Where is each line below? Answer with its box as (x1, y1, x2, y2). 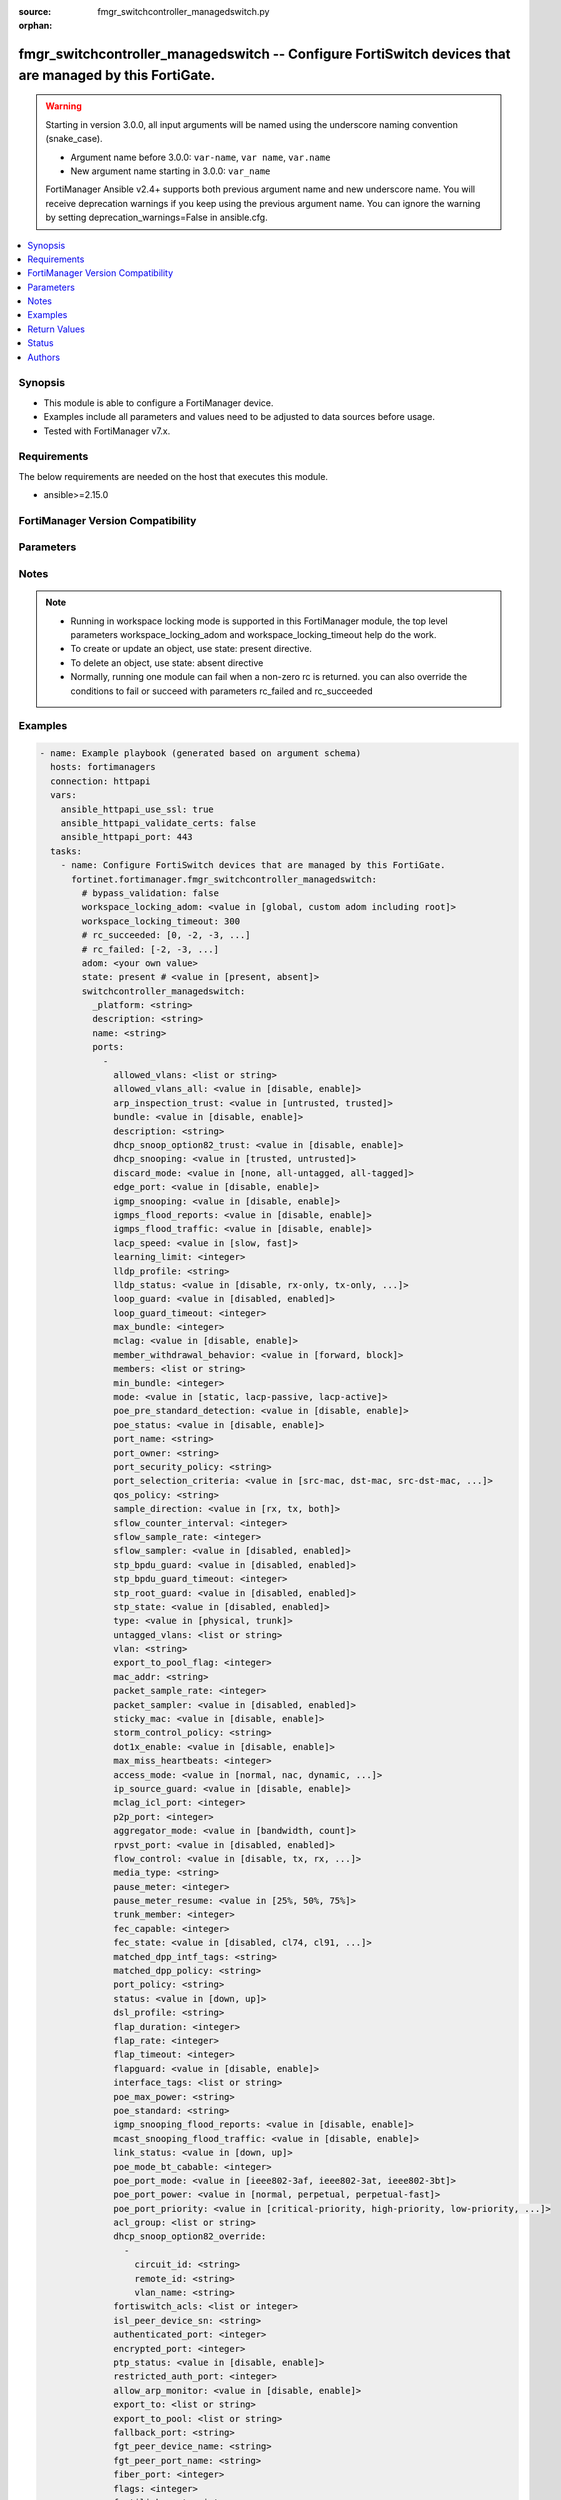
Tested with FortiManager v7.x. (43, 425, 171, 437)
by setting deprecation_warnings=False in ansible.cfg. (45, 211, 269, 224)
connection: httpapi (50, 775, 151, 787)
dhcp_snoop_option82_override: (113, 2231, 267, 2242)
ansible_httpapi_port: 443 (60, 831, 194, 843)
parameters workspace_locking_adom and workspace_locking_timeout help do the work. (70, 628, 437, 640)
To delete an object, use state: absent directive (70, 656, 264, 669)
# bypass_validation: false (81, 887, 220, 899)
